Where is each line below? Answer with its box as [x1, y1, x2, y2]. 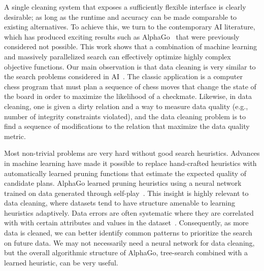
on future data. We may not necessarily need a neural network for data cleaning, [4, 237, 255, 248]
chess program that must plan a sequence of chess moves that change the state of [4, 81, 256, 91]
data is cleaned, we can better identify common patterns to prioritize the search [4, 227, 252, 238]
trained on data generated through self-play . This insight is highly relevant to [4, 187, 249, 198]
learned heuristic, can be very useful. [4, 257, 118, 267]
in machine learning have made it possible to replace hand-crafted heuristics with [4, 157, 257, 168]
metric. [4, 130, 26, 141]
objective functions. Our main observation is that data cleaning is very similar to [4, 61, 256, 72]
